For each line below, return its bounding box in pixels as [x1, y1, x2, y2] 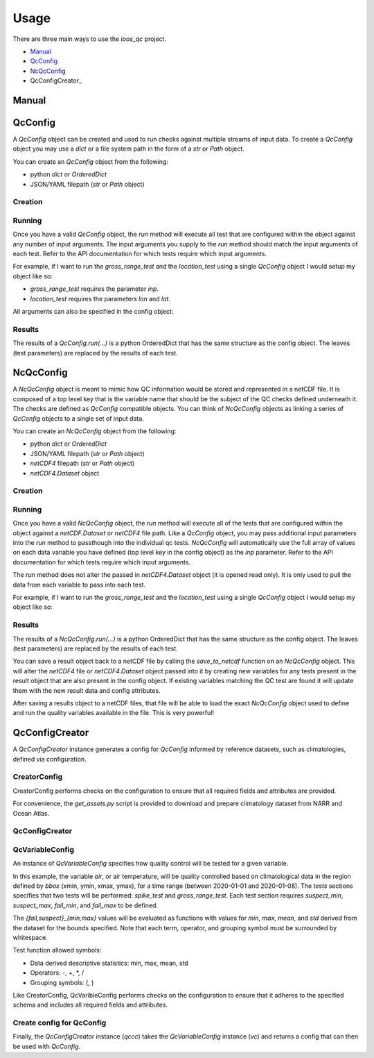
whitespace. [12, 933, 48, 941]
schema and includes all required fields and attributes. [12, 1000, 168, 1009]
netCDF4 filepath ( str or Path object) [30, 459, 135, 468]
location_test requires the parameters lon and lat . [30, 294, 171, 303]
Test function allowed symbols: [12, 946, 102, 955]
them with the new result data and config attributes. [12, 686, 161, 694]
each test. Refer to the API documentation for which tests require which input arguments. [12, 250, 267, 258]
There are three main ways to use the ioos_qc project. [12, 35, 166, 43]
